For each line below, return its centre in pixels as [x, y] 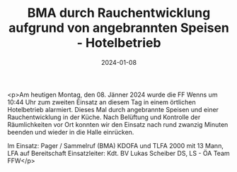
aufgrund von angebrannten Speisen [119, 28]
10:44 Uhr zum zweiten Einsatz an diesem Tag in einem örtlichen [102, 102]
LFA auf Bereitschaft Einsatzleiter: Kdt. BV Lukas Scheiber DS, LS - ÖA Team [118, 153]
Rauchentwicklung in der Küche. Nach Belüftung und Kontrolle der [104, 117]
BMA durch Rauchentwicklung [119, 13]
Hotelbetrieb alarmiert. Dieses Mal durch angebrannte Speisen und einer [113, 109]
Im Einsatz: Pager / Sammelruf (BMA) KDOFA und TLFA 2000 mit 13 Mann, [116, 145]
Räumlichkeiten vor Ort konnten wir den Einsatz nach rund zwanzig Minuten [118, 124]
